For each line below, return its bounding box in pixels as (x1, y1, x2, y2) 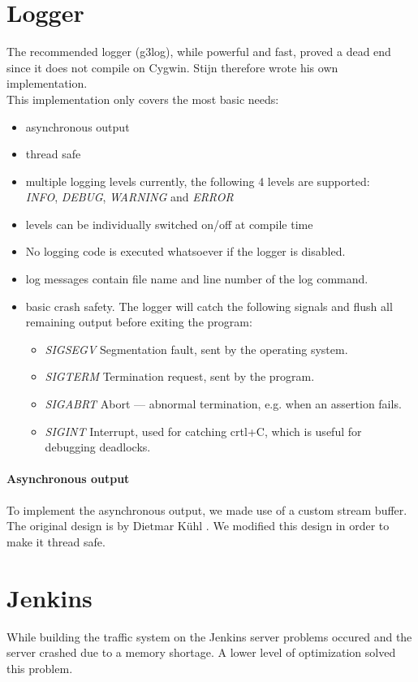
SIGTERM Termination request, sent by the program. (45, 368, 315, 385)
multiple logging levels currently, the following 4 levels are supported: (25, 172, 370, 189)
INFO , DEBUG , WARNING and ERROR (25, 188, 234, 205)
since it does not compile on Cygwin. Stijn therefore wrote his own (6, 58, 338, 76)
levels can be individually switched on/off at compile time (25, 215, 313, 232)
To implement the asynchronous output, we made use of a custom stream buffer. (6, 501, 407, 518)
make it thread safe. (6, 533, 106, 550)
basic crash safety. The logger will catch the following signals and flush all (25, 297, 393, 314)
